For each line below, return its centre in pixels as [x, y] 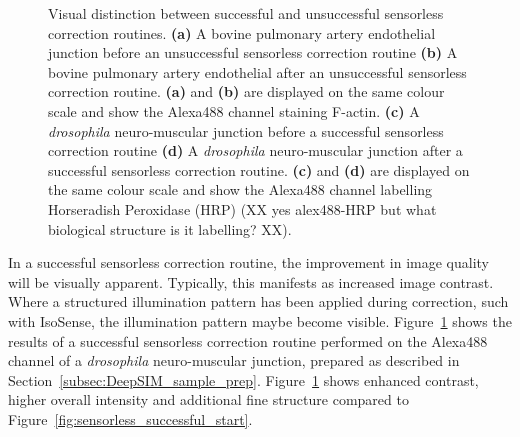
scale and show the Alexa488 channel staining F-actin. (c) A [234, 110]
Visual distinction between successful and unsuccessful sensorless [246, 13]
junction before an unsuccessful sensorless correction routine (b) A [253, 52]
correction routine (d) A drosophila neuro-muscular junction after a [255, 150]
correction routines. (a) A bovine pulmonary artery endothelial [242, 32]
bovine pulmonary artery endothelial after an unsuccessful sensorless [257, 71]
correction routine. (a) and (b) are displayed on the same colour [246, 91]
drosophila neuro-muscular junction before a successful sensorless [246, 130]
